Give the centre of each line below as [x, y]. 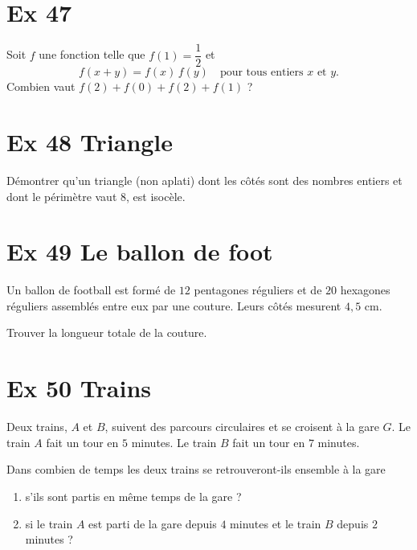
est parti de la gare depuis [153, 523]
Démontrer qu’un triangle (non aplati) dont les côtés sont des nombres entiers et [204, 180]
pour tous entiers [262, 73]
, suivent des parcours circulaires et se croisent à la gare [242, 427]
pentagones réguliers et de [258, 290]
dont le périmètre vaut [62, 196]
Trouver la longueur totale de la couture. [107, 332]
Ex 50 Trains [79, 388]
